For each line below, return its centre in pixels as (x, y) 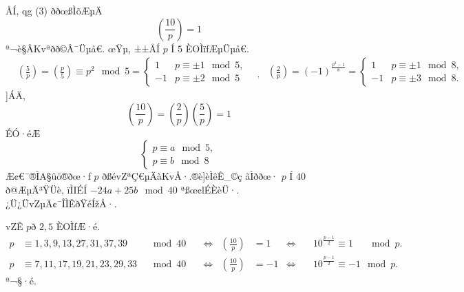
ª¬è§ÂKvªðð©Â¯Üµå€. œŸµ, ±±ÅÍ (83, 48)
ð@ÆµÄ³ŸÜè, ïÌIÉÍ (46, 189)
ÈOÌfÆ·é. (78, 226)
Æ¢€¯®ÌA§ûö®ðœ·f (48, 176)
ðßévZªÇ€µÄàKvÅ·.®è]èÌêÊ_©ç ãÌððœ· (190, 176)
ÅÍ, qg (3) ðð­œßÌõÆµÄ (54, 10)
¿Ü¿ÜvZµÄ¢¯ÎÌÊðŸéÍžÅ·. (61, 203)
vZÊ (14, 226)
